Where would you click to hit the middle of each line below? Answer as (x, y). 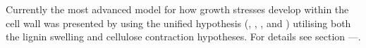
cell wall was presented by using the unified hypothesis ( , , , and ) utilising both (178, 23)
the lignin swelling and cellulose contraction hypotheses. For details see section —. (183, 37)
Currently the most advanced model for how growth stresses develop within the (177, 9)
